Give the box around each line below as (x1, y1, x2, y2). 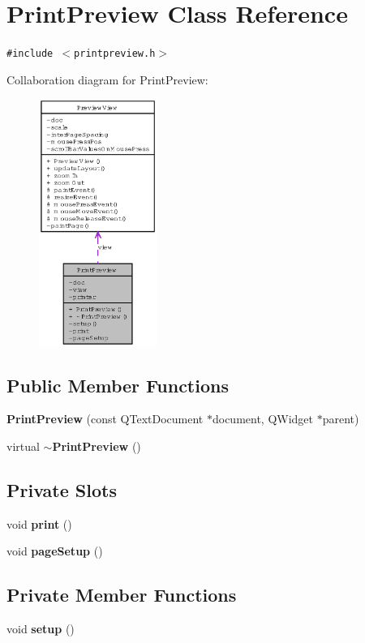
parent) (322, 410, 359, 427)
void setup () (6, 620, 75, 637)
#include (6, 48, 54, 60)
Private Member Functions (6, 582, 237, 607)
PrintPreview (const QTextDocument (6, 410, 204, 427)
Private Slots (6, 478, 117, 503)
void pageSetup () (6, 542, 103, 559)
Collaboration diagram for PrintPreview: (6, 71, 208, 88)
